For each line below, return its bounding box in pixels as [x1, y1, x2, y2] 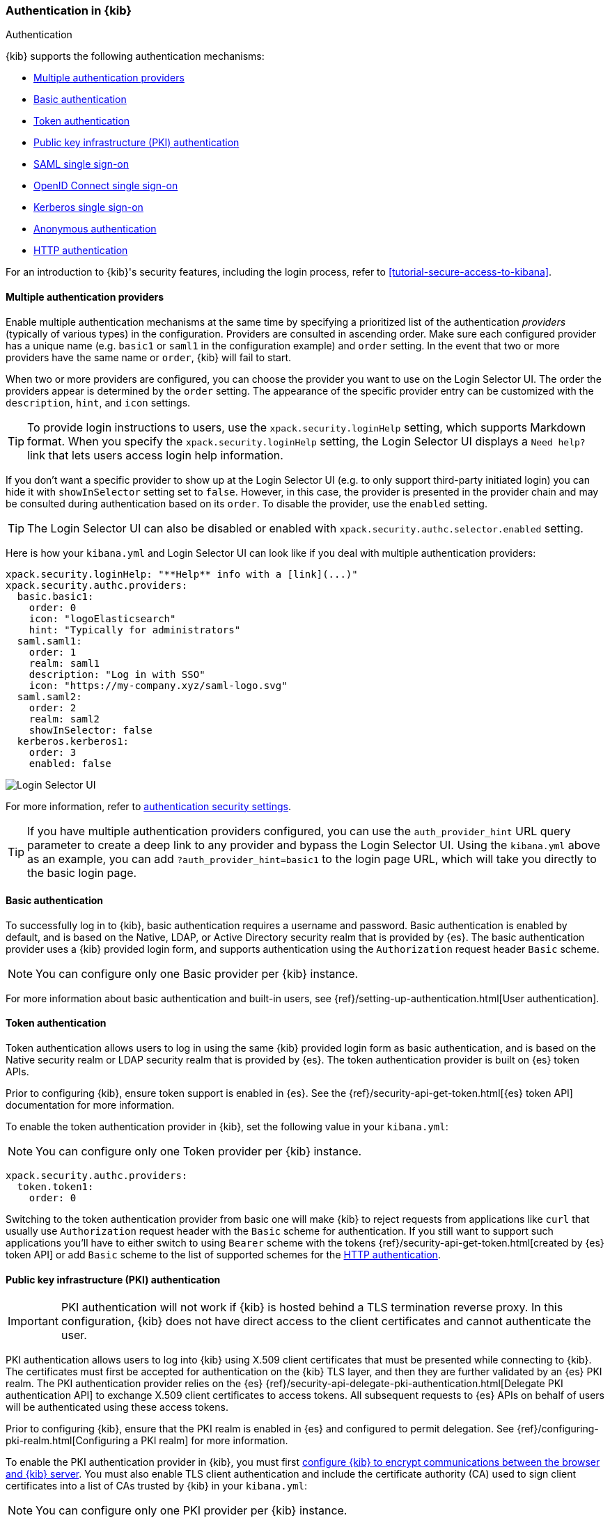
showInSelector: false [29, 724, 152, 736]
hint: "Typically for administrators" [29, 624, 241, 635]
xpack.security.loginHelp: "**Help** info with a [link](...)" [6, 568, 358, 580]
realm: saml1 [29, 657, 100, 669]
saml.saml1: [17, 635, 82, 647]
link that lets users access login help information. [27, 448, 283, 462]
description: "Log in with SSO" [29, 668, 205, 680]
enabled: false [29, 757, 111, 769]
